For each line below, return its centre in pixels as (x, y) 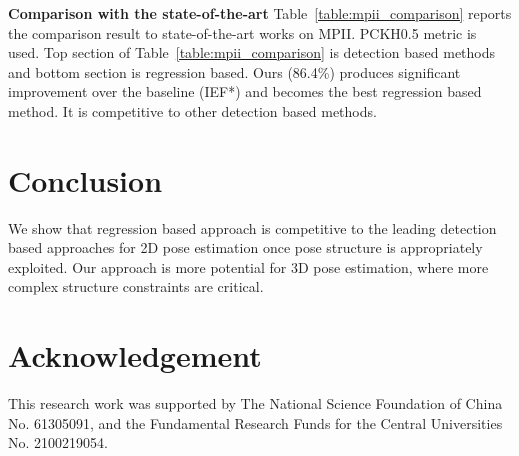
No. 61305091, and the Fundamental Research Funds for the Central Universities (255, 422)
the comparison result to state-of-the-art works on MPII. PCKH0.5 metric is (242, 32)
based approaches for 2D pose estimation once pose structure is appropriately (245, 247)
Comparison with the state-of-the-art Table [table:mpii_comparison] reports (260, 13)
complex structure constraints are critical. (136, 286)
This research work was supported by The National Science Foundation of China (255, 403)
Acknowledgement (135, 355)
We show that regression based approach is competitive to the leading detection (252, 227)
